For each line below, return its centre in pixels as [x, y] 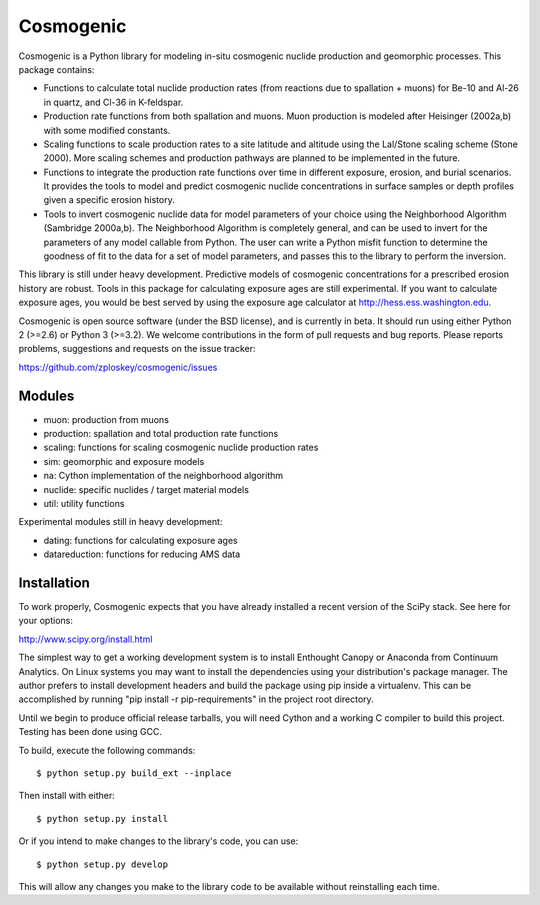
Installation [54, 582]
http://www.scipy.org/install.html [85, 639]
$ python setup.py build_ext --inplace [134, 773]
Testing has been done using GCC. [90, 732]
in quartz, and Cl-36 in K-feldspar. [113, 102]
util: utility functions [84, 503]
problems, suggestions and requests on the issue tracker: [137, 349]
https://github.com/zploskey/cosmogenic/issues [118, 367]
